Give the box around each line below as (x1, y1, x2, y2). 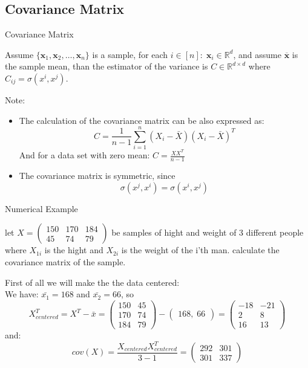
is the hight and (44, 244, 103, 256)
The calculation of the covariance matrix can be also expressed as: (19, 114, 264, 126)
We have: (5, 288, 39, 300)
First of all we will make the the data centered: (5, 276, 180, 288)
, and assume (233, 48, 281, 60)
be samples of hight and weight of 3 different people (111, 226, 304, 239)
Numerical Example (5, 202, 78, 215)
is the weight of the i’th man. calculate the (121, 244, 280, 256)
